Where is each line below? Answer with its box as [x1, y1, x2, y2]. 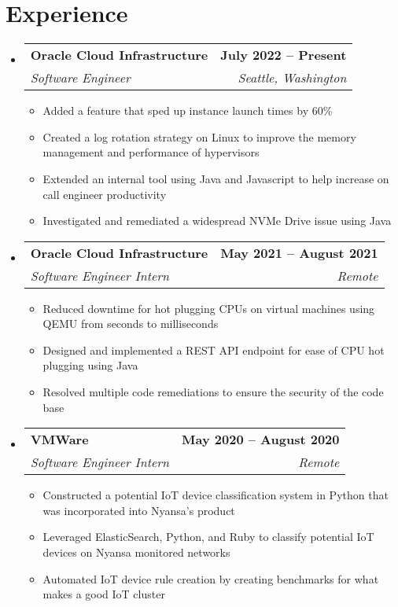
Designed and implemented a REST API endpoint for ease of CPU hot [42, 341, 385, 358]
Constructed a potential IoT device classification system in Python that [42, 487, 389, 503]
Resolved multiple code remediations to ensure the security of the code [42, 384, 384, 400]
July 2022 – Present [220, 46, 347, 64]
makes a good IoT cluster [42, 586, 165, 602]
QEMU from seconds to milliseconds [42, 315, 219, 332]
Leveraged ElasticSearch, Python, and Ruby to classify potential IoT [42, 528, 374, 545]
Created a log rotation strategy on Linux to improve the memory [42, 128, 356, 145]
